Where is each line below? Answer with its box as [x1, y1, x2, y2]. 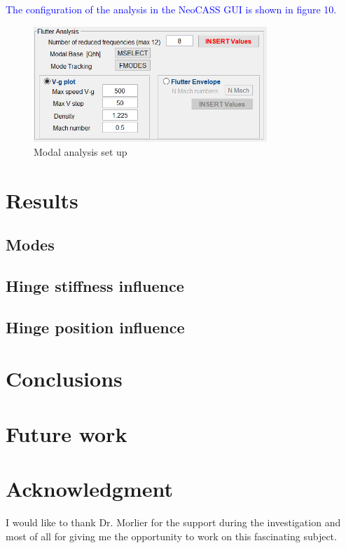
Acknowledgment [6, 474, 173, 503]
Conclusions [6, 364, 123, 393]
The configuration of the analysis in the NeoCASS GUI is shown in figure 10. [6, 2, 337, 16]
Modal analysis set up [34, 144, 127, 159]
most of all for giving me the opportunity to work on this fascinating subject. [6, 528, 337, 543]
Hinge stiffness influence [6, 275, 184, 296]
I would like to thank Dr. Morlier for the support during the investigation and [6, 515, 341, 530]
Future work [6, 419, 127, 448]
